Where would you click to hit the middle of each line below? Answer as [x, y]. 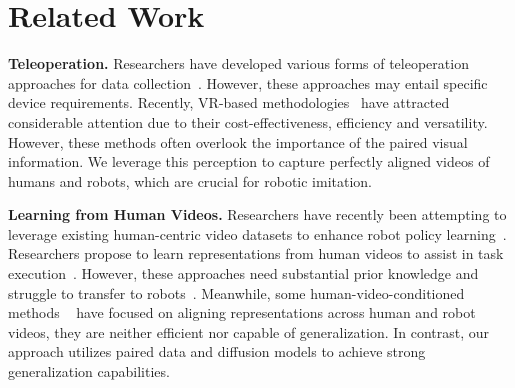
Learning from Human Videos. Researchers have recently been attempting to [257, 214]
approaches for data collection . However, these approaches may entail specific [248, 82]
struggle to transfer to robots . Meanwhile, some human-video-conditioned [236, 292]
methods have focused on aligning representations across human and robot [242, 312]
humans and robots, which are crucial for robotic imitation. [190, 180]
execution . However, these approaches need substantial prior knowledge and [243, 273]
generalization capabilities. [89, 371]
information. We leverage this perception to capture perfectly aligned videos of [249, 161]
